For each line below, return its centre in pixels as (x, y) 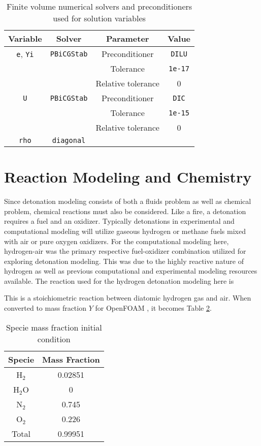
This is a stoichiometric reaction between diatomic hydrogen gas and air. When (128, 298)
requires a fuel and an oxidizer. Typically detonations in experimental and (119, 221)
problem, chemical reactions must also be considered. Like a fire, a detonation (125, 211)
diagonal (69, 140)
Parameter (127, 38)
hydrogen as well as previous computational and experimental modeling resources (131, 271)
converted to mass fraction (45, 308)
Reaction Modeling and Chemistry (128, 177)
